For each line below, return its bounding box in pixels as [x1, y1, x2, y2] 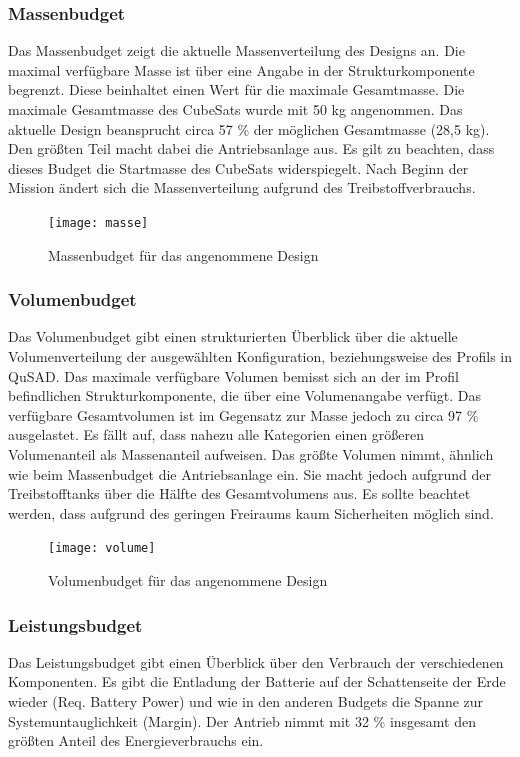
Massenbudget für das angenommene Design [48, 244, 319, 265]
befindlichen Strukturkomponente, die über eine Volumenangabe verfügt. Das [8, 385, 482, 406]
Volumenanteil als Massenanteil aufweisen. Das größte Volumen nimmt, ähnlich [8, 444, 494, 464]
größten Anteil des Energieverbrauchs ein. [8, 730, 264, 751]
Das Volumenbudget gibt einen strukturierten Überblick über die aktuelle [8, 326, 458, 347]
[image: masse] [48, 215, 149, 230]
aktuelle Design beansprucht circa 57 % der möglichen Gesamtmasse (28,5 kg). [8, 118, 490, 139]
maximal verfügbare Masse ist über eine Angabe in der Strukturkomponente [8, 59, 475, 80]
